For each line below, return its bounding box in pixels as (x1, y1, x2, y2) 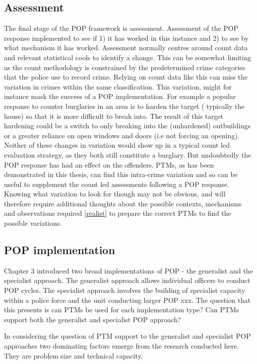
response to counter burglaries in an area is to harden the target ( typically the (4, 100, 245, 111)
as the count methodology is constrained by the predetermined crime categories (4, 62, 246, 72)
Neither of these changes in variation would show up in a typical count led (4, 140, 230, 150)
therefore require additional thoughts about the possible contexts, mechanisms (4, 198, 242, 208)
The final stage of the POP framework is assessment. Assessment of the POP (4, 23, 239, 33)
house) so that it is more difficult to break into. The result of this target (4, 110, 223, 121)
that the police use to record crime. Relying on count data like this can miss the (4, 72, 248, 82)
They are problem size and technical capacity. (4, 350, 143, 361)
